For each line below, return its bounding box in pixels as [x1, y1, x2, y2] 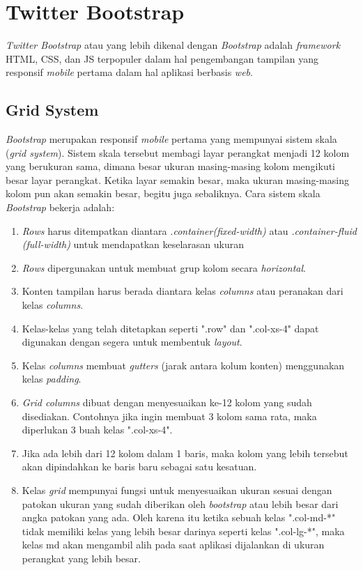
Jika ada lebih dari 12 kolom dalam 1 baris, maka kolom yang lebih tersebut [22, 445, 348, 460]
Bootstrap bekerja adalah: [6, 200, 115, 215]
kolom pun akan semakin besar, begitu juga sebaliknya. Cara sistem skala [6, 186, 320, 201]
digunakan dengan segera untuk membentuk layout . [22, 334, 242, 349]
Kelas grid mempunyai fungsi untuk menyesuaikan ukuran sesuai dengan [22, 482, 332, 497]
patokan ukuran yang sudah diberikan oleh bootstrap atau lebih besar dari [22, 496, 339, 511]
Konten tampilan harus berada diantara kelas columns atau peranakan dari [22, 284, 343, 298]
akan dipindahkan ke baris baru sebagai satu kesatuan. [22, 459, 257, 474]
